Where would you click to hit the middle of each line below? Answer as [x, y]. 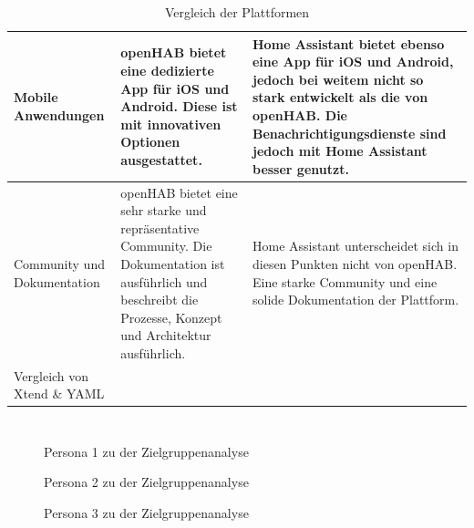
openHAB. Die [299, 114]
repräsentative [160, 228]
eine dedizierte [167, 70]
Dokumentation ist [173, 263]
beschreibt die [160, 300]
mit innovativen [171, 124]
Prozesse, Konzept [171, 317]
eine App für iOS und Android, [353, 62]
